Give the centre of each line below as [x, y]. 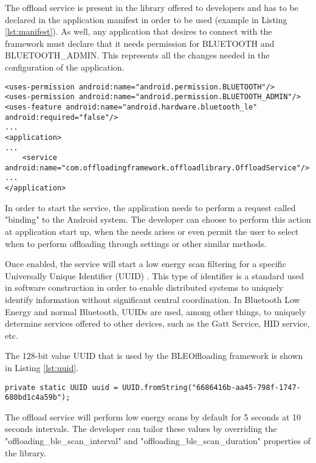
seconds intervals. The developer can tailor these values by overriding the [141, 429]
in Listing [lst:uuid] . [42, 367]
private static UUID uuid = [62, 387]
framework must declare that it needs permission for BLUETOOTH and [140, 43]
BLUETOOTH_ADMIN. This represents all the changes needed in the [137, 55]
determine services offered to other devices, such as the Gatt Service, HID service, [157, 323]
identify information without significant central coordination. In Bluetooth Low [153, 299]
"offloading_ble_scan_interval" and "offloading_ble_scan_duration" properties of [158, 440]
